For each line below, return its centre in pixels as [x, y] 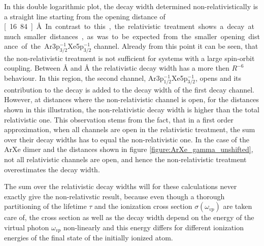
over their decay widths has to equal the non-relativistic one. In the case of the [127, 139]
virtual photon [27, 227]
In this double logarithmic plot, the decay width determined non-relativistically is [131, 6]
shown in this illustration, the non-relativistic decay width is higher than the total [132, 110]
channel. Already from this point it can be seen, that [176, 46]
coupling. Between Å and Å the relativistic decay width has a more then [117, 68]
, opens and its [219, 78]
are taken [238, 206]
